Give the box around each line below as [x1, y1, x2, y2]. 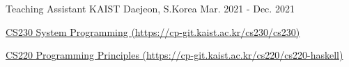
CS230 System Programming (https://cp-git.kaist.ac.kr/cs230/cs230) [6, 24, 300, 39]
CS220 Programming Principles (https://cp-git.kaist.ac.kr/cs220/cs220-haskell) [6, 48, 343, 62]
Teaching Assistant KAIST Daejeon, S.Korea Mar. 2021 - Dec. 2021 [6, 1, 295, 15]
